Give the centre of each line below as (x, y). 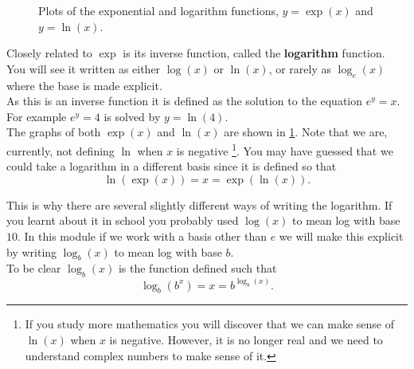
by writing (32, 251)
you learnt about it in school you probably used (123, 220)
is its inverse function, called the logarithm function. (254, 53)
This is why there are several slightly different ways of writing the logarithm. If (199, 204)
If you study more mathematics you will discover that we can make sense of (209, 324)
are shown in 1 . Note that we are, (306, 132)
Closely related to (49, 53)
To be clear (34, 268)
